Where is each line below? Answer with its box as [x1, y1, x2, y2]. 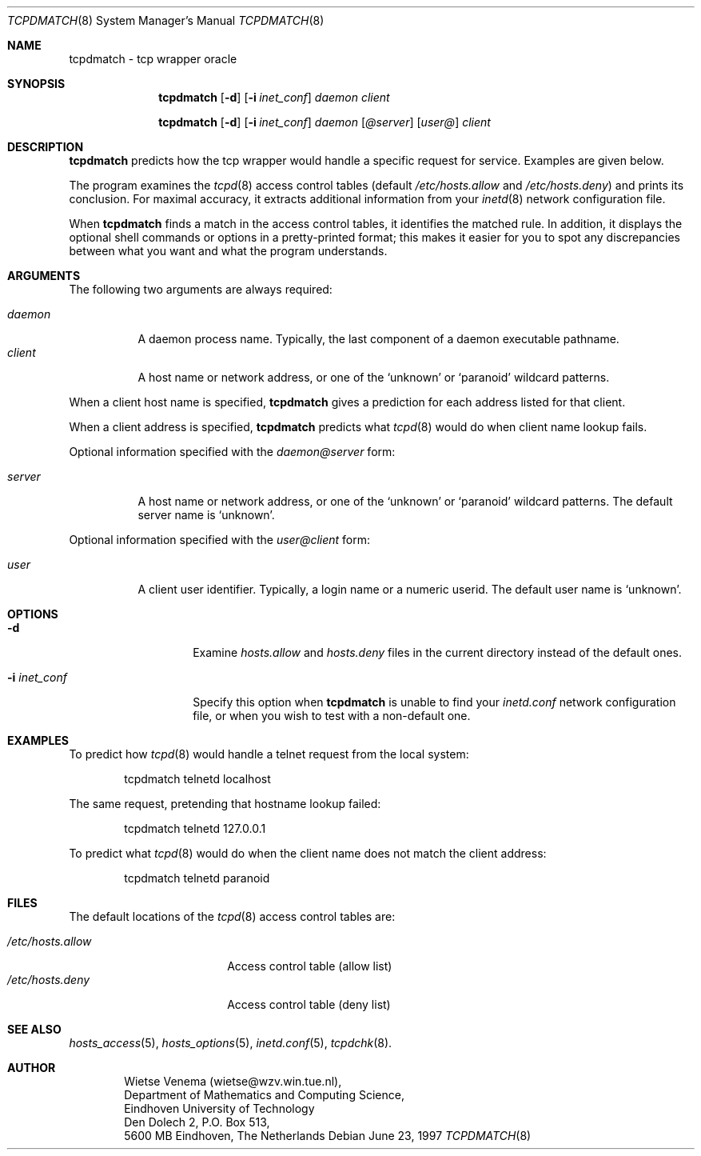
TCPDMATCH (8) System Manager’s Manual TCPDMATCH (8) [7, 14, 325, 27]
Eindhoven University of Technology [124, 1102, 315, 1115]
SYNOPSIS [7, 77, 66, 90]
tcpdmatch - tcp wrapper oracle [69, 52, 237, 66]
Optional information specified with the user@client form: [69, 533, 370, 546]
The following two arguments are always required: [69, 282, 333, 296]
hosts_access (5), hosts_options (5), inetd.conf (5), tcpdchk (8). [69, 1036, 392, 1050]
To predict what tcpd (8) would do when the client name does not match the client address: [69, 846, 547, 860]
